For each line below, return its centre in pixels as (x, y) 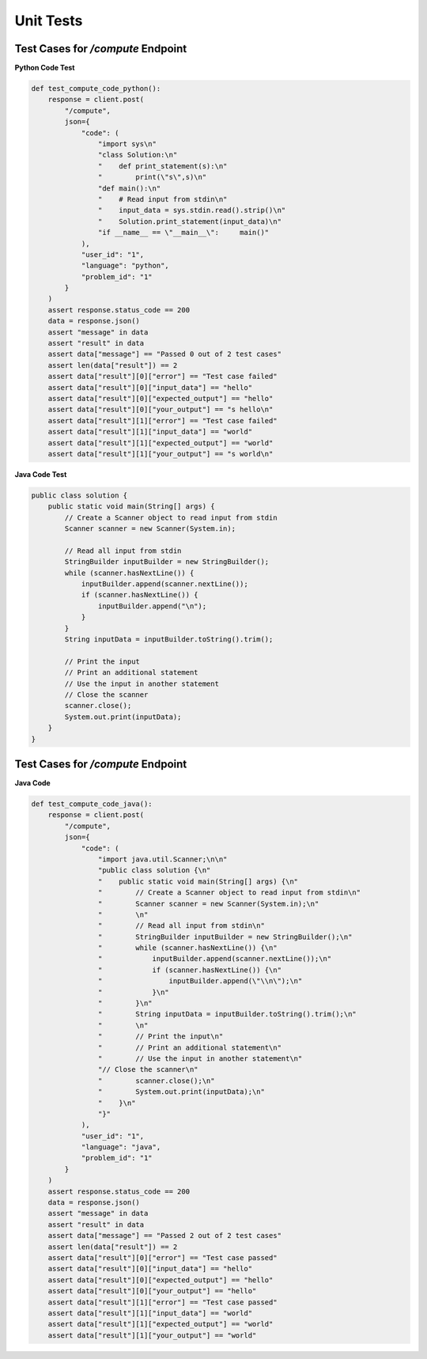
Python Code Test (45, 68)
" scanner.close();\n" (156, 1081)
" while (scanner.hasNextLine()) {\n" (187, 948)
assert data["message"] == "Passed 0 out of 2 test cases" (165, 354)
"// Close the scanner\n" (148, 1069)
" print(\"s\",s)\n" (152, 177)
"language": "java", (121, 1147)
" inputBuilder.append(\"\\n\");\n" (200, 981)
